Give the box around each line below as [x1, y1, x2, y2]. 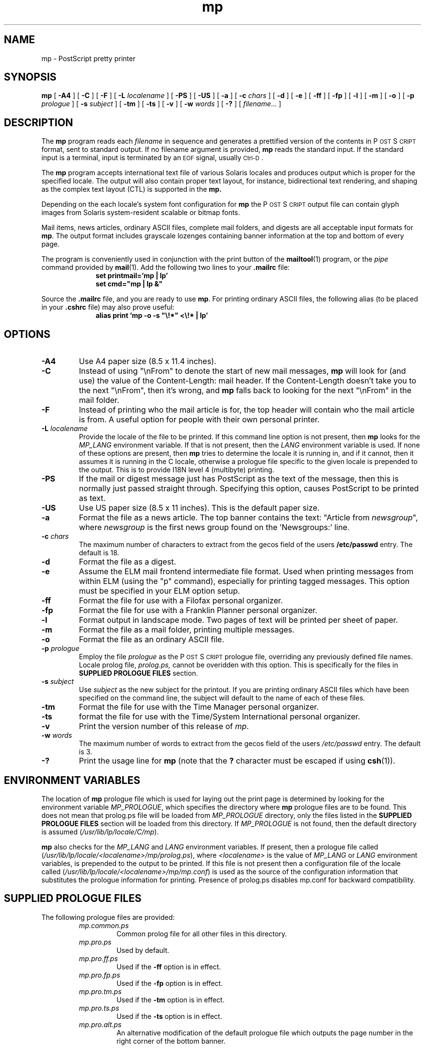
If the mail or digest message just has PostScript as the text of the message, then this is [79, 474, 399, 484]
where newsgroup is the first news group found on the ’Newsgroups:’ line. [79, 522, 350, 533]
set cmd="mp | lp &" [96, 280, 163, 288]
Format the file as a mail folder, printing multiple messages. [79, 625, 294, 635]
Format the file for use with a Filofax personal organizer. [79, 596, 283, 606]
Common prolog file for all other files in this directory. [116, 929, 287, 938]
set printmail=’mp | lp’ [96, 271, 168, 280]
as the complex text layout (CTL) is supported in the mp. [41, 185, 222, 194]
